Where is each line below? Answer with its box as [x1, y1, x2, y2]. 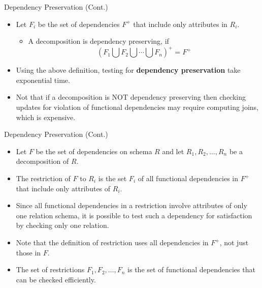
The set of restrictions [16, 264, 85, 275]
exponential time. [16, 74, 70, 85]
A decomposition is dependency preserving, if [28, 36, 169, 46]
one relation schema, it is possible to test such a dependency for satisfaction [16, 210, 252, 220]
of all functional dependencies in [138, 173, 238, 184]
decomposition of [16, 156, 69, 166]
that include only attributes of [16, 183, 111, 193]
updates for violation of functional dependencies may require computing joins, [16, 102, 258, 112]
